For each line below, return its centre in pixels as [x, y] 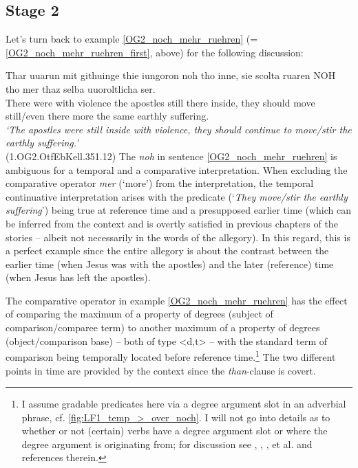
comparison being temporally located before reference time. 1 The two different [171, 356]
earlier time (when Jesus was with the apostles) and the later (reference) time [170, 264]
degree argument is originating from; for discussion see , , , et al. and [167, 444]
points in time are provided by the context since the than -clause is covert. [161, 370]
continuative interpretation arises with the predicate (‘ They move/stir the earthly [177, 196]
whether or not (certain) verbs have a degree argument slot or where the [175, 431]
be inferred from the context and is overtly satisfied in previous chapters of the [172, 223]
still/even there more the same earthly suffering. [107, 116]
